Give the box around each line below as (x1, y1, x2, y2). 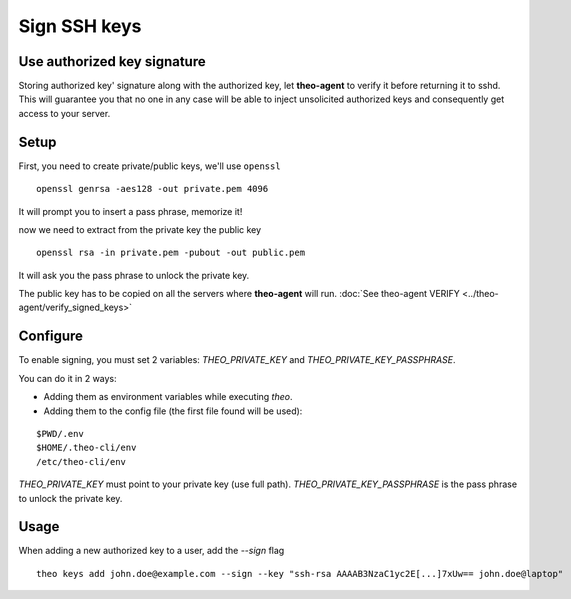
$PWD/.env (36, 428, 84, 439)
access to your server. (18, 107, 111, 119)
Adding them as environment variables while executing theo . (43, 391, 293, 403)
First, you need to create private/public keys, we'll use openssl (18, 160, 281, 172)
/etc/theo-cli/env (36, 456, 127, 467)
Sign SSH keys (18, 15, 142, 37)
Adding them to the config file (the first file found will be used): (43, 405, 303, 417)
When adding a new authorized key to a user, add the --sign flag (18, 545, 285, 557)
